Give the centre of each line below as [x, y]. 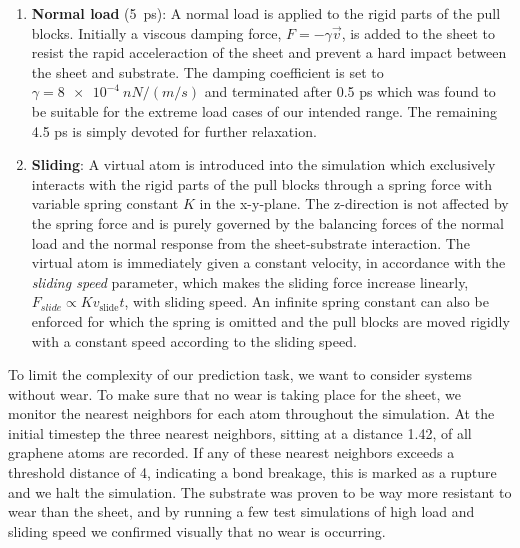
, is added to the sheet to [418, 32]
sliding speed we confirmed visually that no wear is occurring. [197, 530]
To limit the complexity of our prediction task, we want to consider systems [240, 374]
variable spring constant [105, 203]
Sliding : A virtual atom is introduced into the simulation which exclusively [263, 164]
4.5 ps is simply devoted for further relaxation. [174, 130]
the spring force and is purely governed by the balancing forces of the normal [268, 222]
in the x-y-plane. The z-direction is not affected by [354, 203]
